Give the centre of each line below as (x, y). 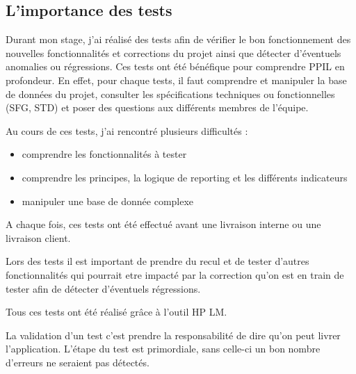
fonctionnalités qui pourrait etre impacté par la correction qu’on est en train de (175, 274)
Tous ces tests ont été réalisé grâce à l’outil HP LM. (116, 312)
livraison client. (38, 237)
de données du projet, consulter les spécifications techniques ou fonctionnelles (170, 93)
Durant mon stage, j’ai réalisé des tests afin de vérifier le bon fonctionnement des (178, 39)
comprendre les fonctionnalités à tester (104, 154)
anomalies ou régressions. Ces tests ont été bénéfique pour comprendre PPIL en (175, 66)
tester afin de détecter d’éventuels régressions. (103, 288)
